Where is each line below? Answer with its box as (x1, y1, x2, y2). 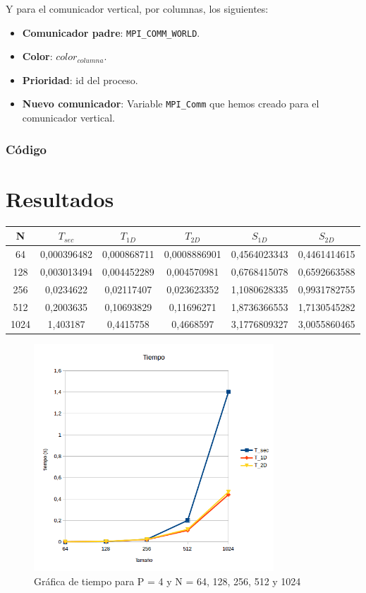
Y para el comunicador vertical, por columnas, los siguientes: (6, 1, 269, 16)
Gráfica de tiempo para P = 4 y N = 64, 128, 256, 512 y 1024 (34, 573, 301, 588)
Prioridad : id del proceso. (22, 72, 138, 87)
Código (6, 140, 47, 158)
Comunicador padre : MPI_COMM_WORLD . (22, 25, 200, 40)
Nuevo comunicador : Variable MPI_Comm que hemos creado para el (22, 96, 319, 111)
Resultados (6, 184, 114, 213)
